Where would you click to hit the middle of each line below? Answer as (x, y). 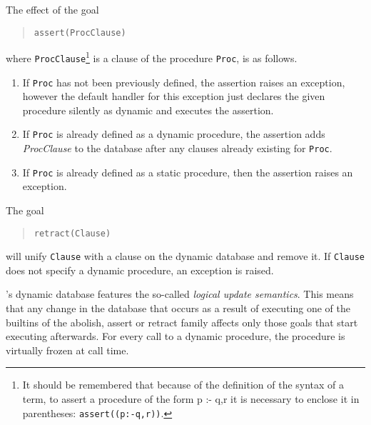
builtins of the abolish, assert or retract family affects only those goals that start (182, 322)
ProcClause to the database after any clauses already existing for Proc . (177, 148)
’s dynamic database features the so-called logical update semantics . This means (180, 294)
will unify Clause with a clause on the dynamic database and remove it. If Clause (185, 256)
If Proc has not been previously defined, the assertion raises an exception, (184, 82)
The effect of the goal (52, 9)
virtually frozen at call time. (67, 350)
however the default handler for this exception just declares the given (174, 96)
